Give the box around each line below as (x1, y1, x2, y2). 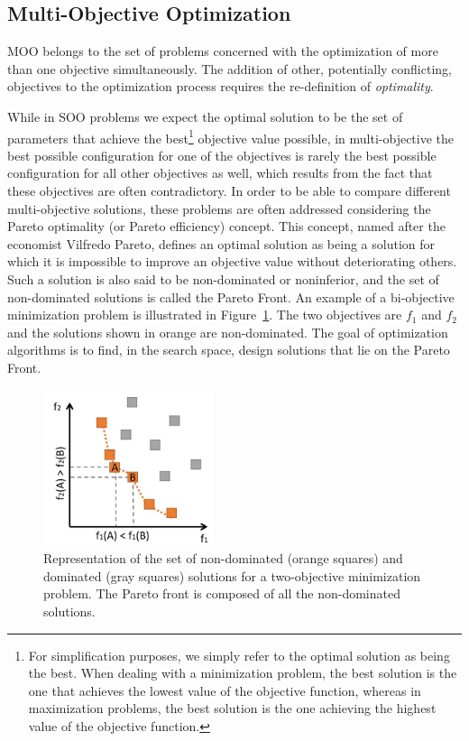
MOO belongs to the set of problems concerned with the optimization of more (7, 42, 438, 60)
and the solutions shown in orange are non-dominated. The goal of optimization (7, 322, 448, 341)
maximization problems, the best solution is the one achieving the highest (28, 699, 437, 718)
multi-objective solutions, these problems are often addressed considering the (7, 199, 431, 218)
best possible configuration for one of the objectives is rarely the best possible (7, 145, 437, 164)
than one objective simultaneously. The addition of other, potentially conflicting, (7, 59, 452, 78)
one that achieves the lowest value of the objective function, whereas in (28, 681, 421, 699)
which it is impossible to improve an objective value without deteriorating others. (7, 252, 457, 271)
